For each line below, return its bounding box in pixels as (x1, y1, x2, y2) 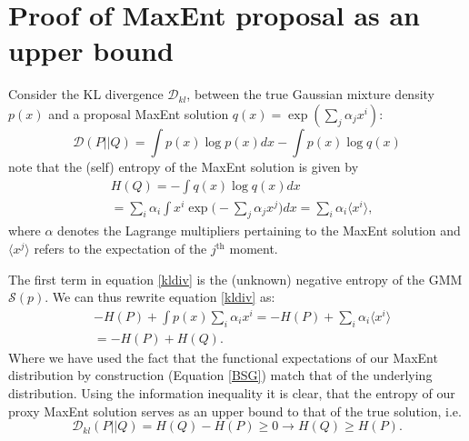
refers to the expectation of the (34, 239, 207, 258)
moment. (229, 239, 278, 258)
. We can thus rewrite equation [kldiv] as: (45, 287, 275, 306)
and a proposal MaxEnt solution (48, 104, 229, 123)
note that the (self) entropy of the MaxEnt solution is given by (8, 156, 359, 175)
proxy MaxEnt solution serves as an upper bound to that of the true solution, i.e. (8, 401, 462, 420)
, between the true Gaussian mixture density (186, 85, 434, 104)
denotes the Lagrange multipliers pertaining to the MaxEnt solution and (57, 221, 461, 240)
